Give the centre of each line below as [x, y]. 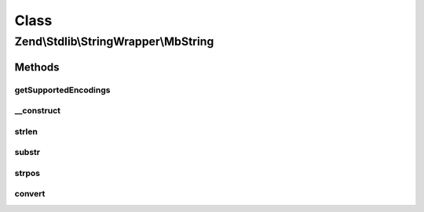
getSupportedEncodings [62, 90]
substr [27, 153]
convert [30, 194]
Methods [37, 67]
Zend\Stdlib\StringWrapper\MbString [114, 41]
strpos [27, 173]
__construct [38, 111]
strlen [26, 131]
